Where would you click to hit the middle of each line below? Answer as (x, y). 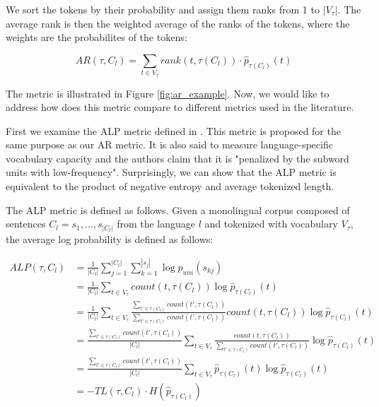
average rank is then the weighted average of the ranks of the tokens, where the (178, 23)
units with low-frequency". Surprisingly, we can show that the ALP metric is (171, 172)
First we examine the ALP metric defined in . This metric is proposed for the (173, 130)
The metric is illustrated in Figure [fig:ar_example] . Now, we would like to (168, 93)
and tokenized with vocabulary (271, 224)
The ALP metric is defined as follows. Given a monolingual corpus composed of (178, 210)
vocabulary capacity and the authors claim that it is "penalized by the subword (177, 158)
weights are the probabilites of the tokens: (97, 37)
